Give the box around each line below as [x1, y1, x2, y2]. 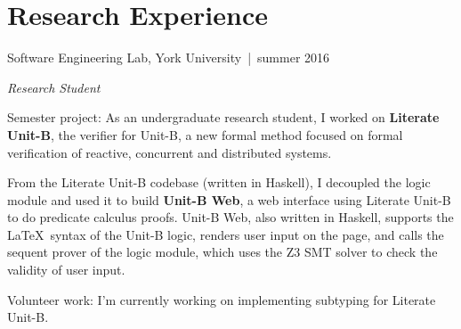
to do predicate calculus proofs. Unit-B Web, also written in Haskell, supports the [7, 208, 454, 226]
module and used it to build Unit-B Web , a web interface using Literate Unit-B [7, 190, 451, 209]
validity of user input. [7, 260, 125, 279]
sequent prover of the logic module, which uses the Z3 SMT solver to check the [7, 243, 438, 261]
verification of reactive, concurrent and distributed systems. [7, 143, 332, 161]
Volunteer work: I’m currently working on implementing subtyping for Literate [7, 290, 436, 308]
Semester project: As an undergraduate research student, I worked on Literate [7, 108, 440, 127]
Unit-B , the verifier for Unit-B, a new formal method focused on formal [7, 125, 403, 144]
